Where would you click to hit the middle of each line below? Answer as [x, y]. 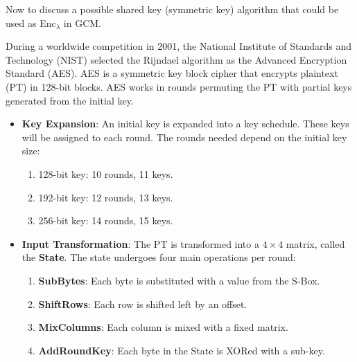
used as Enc [31, 22]
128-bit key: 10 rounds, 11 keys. [106, 173]
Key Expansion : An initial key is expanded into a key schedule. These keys [185, 124]
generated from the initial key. [70, 100]
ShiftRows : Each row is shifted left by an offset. [143, 304]
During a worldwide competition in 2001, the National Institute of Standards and [179, 46]
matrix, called [315, 243]
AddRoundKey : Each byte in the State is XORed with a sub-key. [182, 350]
